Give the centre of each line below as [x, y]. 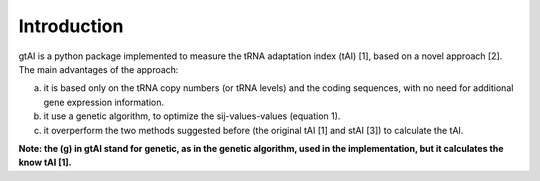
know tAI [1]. [45, 162]
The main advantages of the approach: [98, 69]
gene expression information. [104, 102]
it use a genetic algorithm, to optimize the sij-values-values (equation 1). [192, 116]
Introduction [71, 26]
